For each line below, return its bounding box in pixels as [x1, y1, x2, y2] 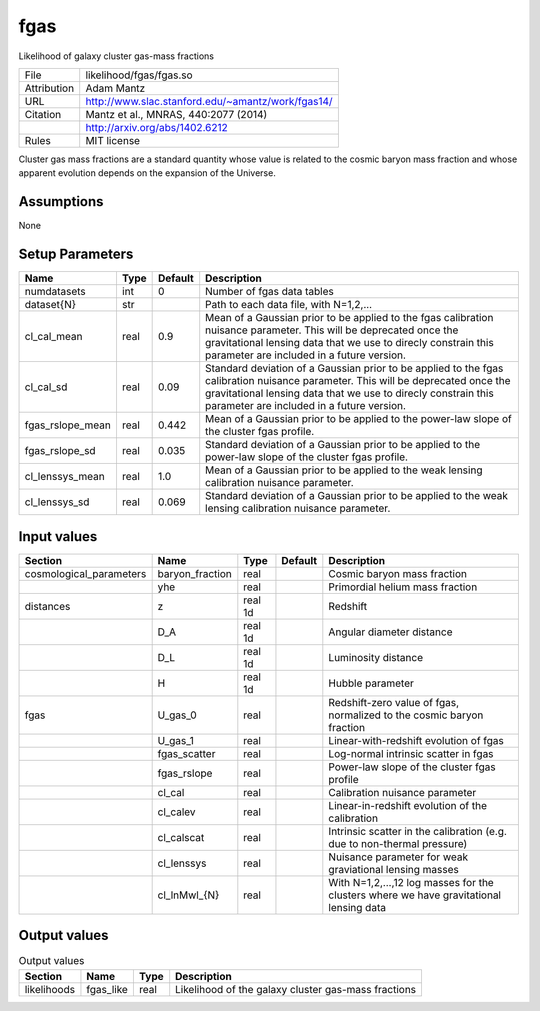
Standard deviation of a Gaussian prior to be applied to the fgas [205, 361, 504, 375]
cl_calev [157, 805, 196, 819]
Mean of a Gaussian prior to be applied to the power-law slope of [205, 412, 512, 426]
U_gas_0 [157, 708, 197, 722]
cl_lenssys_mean [24, 470, 105, 484]
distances [24, 599, 71, 613]
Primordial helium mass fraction [328, 580, 478, 594]
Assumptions [18, 193, 104, 210]
